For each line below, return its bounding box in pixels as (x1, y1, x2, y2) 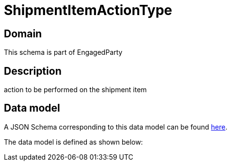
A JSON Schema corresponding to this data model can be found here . (4, 122, 228, 131)
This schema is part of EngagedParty (4, 48, 123, 57)
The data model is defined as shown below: (4, 137, 143, 146)
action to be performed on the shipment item (4, 85, 147, 94)
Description (4, 65, 62, 77)
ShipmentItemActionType (4, 2, 172, 18)
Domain (4, 27, 42, 40)
